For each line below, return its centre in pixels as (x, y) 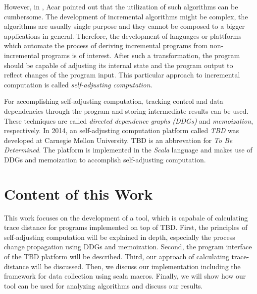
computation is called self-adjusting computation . (78, 84)
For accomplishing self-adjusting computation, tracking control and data (114, 101)
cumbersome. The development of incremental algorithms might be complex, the (126, 16)
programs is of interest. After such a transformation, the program (141, 55)
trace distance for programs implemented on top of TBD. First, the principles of (126, 227)
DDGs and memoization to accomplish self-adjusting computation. (105, 159)
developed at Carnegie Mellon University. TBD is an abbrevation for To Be (118, 140)
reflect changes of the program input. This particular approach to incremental (122, 75)
